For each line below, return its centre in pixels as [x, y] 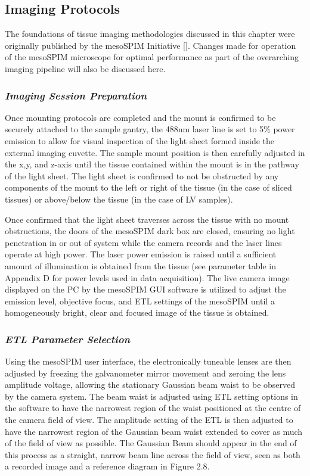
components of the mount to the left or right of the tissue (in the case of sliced [148, 187]
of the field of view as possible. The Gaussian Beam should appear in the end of [151, 443]
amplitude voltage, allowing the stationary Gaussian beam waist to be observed [150, 385]
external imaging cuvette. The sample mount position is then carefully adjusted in [155, 152]
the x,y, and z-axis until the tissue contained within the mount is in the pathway [152, 164]
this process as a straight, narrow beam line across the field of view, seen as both [153, 454]
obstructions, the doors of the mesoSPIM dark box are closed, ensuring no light [150, 231]
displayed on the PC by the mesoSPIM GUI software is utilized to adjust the [145, 289]
